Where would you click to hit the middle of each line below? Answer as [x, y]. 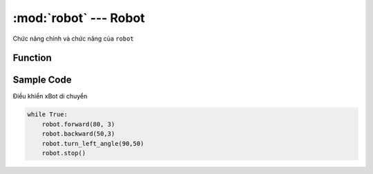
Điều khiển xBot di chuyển [50, 96]
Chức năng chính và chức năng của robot [73, 39]
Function [32, 58]
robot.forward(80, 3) [78, 124]
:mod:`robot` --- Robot [79, 18]
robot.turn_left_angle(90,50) [93, 143]
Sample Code [42, 80]
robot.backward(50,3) [78, 134]
